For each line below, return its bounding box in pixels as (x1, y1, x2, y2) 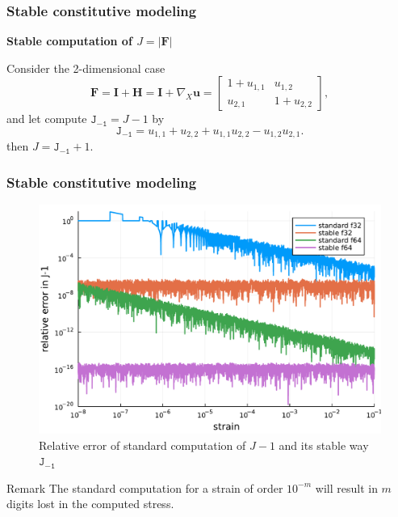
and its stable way (279, 436, 369, 453)
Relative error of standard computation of (39, 436, 246, 453)
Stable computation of (6, 32, 132, 49)
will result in (315, 479, 378, 496)
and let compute (6, 110, 87, 127)
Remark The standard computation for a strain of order (6, 479, 283, 496)
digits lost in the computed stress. (6, 495, 174, 512)
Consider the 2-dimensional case (6, 59, 165, 76)
